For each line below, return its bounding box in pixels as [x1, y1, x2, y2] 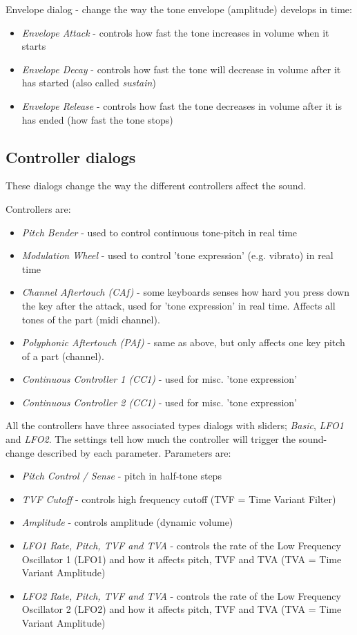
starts [21, 39, 46, 53]
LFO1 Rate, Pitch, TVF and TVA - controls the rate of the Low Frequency [21, 538, 341, 553]
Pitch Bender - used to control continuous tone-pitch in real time [21, 225, 298, 239]
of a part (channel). [21, 348, 104, 363]
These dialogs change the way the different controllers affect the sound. [6, 178, 307, 193]
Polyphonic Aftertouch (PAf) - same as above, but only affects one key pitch [21, 335, 345, 350]
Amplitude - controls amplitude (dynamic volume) [21, 515, 233, 529]
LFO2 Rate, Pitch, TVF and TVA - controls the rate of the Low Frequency [21, 588, 341, 603]
